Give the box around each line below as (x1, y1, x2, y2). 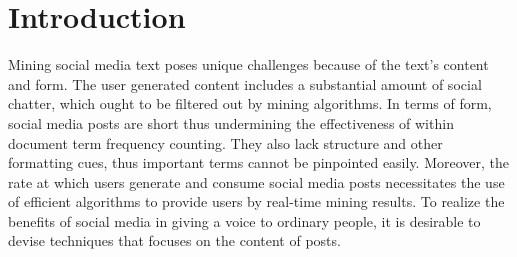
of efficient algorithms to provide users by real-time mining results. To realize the (8, 191, 505, 212)
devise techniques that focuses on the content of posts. (8, 230, 341, 251)
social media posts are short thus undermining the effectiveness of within (8, 112, 454, 133)
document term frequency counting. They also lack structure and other (8, 132, 443, 153)
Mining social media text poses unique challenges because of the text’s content (8, 54, 489, 75)
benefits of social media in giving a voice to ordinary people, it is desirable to (8, 210, 481, 231)
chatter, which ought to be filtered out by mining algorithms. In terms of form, (8, 93, 492, 114)
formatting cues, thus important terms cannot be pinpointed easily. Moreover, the (8, 152, 510, 173)
